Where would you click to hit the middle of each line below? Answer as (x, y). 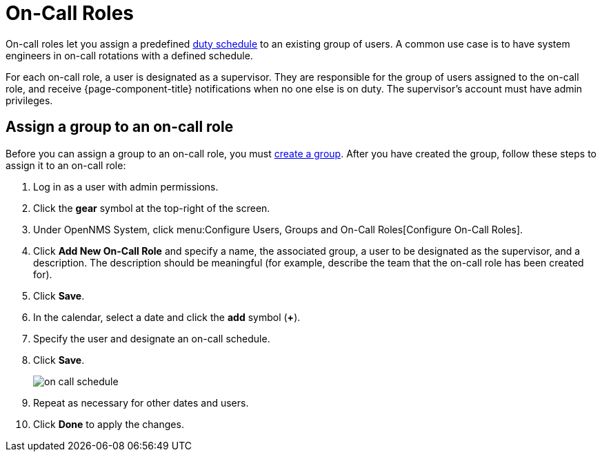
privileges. (29, 100)
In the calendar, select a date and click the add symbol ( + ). (167, 317)
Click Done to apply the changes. (109, 424)
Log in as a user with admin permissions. (126, 186)
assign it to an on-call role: (66, 165)
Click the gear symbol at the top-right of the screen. (152, 208)
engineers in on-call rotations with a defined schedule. (129, 55)
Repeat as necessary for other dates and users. (141, 402)
